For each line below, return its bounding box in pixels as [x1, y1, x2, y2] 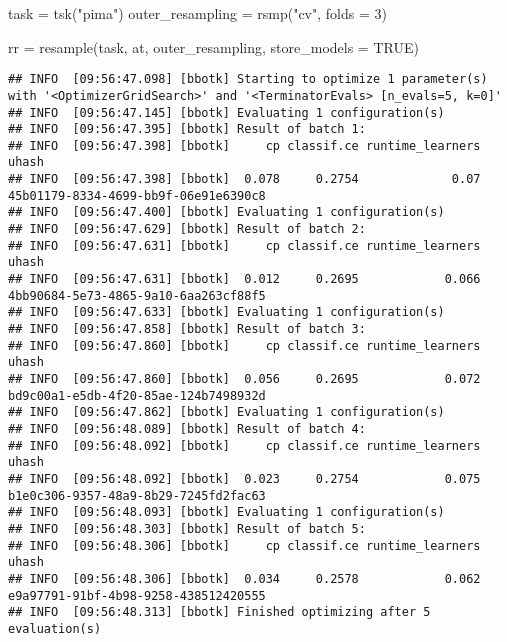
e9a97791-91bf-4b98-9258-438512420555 [8, 588, 266, 603]
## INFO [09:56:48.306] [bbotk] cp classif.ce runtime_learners [8, 538, 481, 553]
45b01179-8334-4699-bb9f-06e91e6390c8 [8, 188, 266, 203]
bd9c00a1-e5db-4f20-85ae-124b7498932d [8, 388, 266, 403]
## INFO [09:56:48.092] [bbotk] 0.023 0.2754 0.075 [8, 471, 481, 486]
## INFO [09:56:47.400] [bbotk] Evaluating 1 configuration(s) [8, 205, 445, 220]
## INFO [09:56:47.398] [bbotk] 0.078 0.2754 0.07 [8, 172, 481, 187]
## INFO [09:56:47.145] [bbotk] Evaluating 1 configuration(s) [8, 105, 445, 120]
